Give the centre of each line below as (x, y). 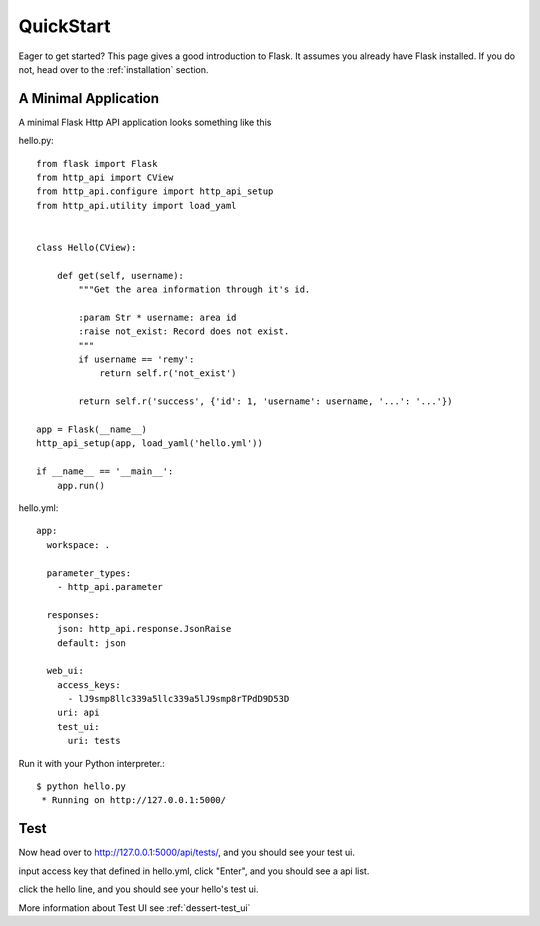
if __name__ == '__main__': (105, 471)
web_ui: (65, 671)
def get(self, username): (120, 275)
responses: (73, 614)
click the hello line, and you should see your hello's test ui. (138, 889)
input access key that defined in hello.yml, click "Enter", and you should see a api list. (194, 871)
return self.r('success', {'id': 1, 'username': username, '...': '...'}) (265, 401)
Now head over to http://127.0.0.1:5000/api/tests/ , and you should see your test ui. (186, 852)
